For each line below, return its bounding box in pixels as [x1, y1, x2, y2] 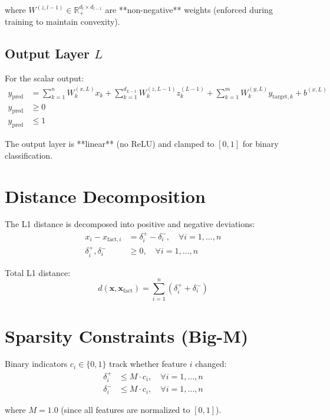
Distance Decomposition [5, 183, 206, 208]
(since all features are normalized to [61, 403, 190, 415]
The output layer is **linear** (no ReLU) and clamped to [5, 137, 214, 150]
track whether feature [109, 357, 187, 370]
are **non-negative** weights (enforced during [105, 4, 273, 15]
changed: [195, 357, 227, 370]
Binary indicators [5, 357, 68, 370]
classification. [5, 149, 53, 161]
